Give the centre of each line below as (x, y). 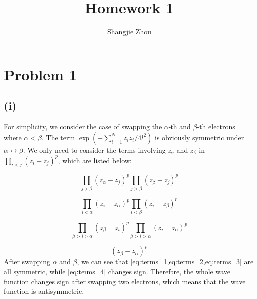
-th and (179, 127)
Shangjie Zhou (129, 32)
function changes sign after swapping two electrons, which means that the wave (125, 281)
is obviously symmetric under (199, 137)
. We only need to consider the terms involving (94, 149)
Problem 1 (41, 74)
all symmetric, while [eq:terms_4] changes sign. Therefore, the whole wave (117, 271)
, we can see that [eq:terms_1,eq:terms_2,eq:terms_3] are (165, 261)
